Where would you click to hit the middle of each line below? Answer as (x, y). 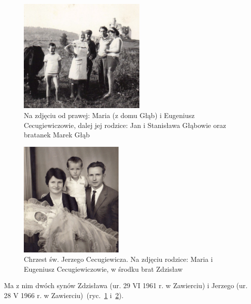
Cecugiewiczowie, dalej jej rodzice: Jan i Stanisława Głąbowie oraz (125, 125)
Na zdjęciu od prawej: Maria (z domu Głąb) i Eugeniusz (109, 115)
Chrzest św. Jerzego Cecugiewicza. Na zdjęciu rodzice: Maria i (118, 259)
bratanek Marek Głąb (57, 135)
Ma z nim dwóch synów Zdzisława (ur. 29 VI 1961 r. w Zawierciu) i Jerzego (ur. (126, 285)
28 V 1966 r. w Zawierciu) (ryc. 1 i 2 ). (64, 295)
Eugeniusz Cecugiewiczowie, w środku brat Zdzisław (103, 269)
